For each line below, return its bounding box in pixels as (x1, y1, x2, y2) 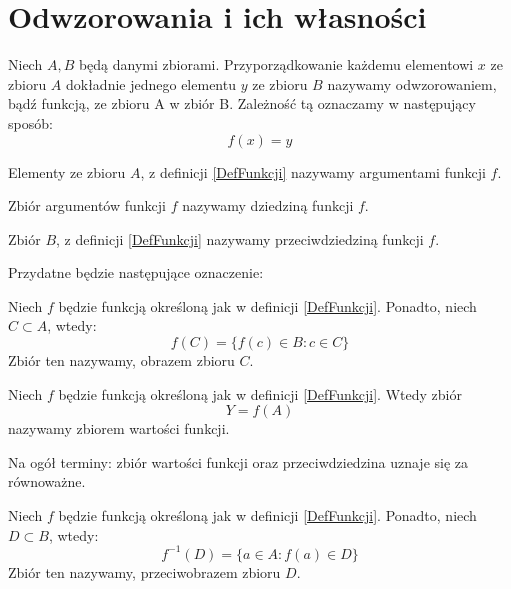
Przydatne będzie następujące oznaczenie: (8, 262, 264, 283)
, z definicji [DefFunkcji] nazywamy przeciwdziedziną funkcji (56, 228, 424, 249)
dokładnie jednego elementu (65, 73, 236, 94)
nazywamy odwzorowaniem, (327, 73, 497, 94)
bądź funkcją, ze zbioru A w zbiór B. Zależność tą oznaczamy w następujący (8, 93, 476, 114)
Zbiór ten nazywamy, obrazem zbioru (8, 350, 235, 371)
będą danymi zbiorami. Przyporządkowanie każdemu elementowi (78, 54, 474, 75)
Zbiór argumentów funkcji (8, 195, 166, 216)
